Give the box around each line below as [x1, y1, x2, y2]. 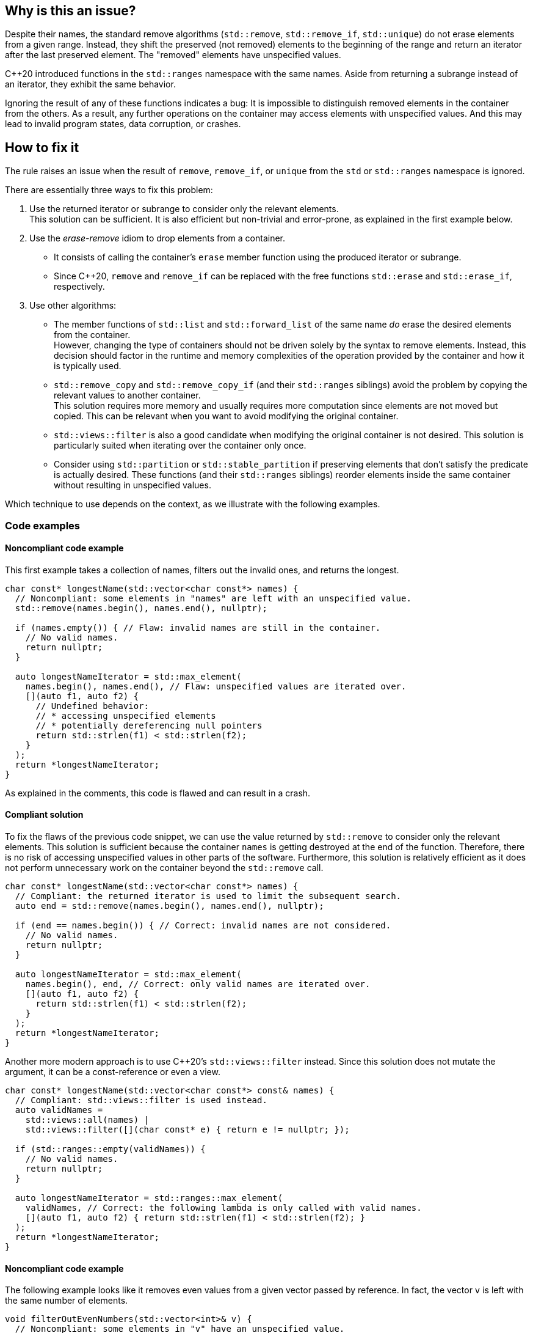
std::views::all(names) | [25, 1115, 150, 1125]
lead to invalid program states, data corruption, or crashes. [5, 119, 241, 130]
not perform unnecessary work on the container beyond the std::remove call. [5, 862, 324, 873]
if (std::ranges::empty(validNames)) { [15, 1144, 206, 1155]
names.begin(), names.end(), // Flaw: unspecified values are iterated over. [25, 681, 407, 691]
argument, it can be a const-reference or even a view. [5, 1067, 220, 1078]
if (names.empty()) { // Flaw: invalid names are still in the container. [15, 622, 381, 633]
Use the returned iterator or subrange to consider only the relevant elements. [29, 204, 339, 215]
